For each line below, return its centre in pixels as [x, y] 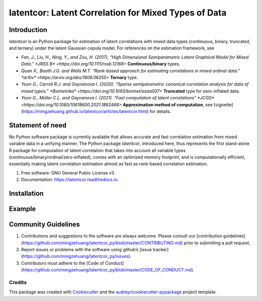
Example [22, 209]
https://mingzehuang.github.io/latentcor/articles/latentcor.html [85, 111]
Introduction [28, 30]
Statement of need [38, 125]
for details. [160, 111]
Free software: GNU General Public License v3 [68, 173]
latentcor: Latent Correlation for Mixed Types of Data [118, 13]
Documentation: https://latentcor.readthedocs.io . [70, 180]
